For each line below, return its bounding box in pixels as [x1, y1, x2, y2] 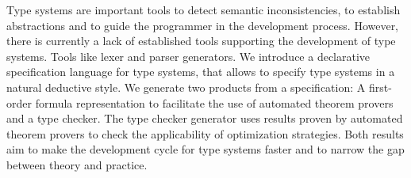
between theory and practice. [6, 156, 148, 172]
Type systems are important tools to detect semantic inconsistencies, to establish [6, 2, 401, 17]
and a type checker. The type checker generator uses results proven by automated [6, 110, 403, 127]
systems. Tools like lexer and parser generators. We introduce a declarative [6, 47, 371, 64]
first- [368, 78, 392, 95]
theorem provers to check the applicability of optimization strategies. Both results [6, 125, 404, 142]
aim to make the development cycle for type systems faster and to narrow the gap [6, 141, 405, 157]
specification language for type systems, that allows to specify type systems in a [6, 63, 395, 80]
